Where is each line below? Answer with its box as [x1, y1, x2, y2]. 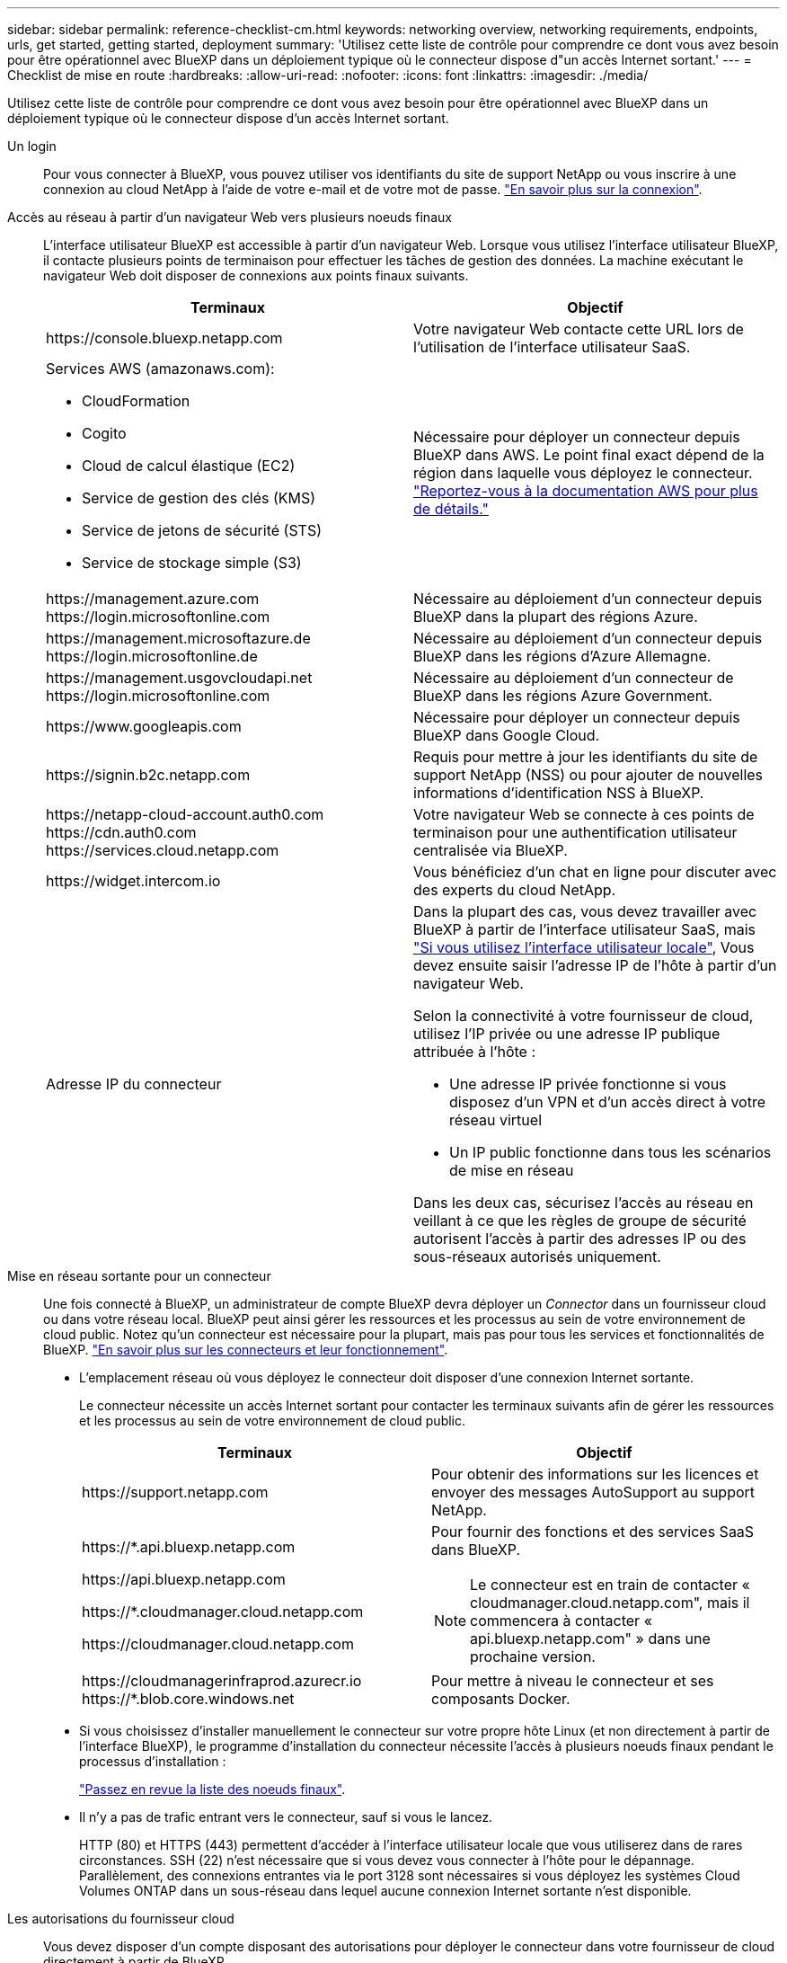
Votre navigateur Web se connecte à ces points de [413, 805, 755, 823]
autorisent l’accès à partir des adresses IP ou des [413, 1230, 747, 1248]
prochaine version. [470, 1648, 596, 1665]
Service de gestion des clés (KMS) [82, 489, 316, 507]
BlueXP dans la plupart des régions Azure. [413, 608, 698, 626]
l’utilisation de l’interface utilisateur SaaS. [413, 338, 691, 356]
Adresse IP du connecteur [46, 1075, 222, 1093]
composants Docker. [431, 1690, 570, 1708]
